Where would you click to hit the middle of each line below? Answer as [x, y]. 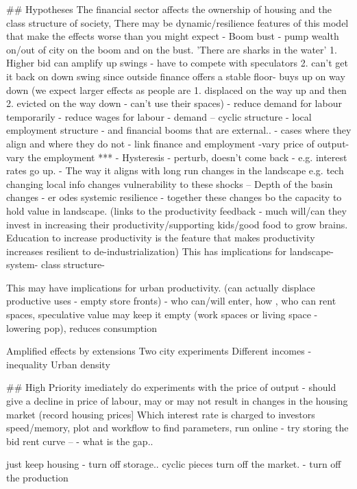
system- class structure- [56, 264]
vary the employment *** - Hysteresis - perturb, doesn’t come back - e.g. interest [177, 157]
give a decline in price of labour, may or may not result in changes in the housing [177, 401]
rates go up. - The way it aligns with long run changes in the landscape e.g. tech [175, 170]
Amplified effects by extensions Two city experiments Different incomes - [159, 351]
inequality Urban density [58, 364]
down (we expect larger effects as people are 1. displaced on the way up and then [176, 90]
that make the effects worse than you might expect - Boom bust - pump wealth [173, 36]
